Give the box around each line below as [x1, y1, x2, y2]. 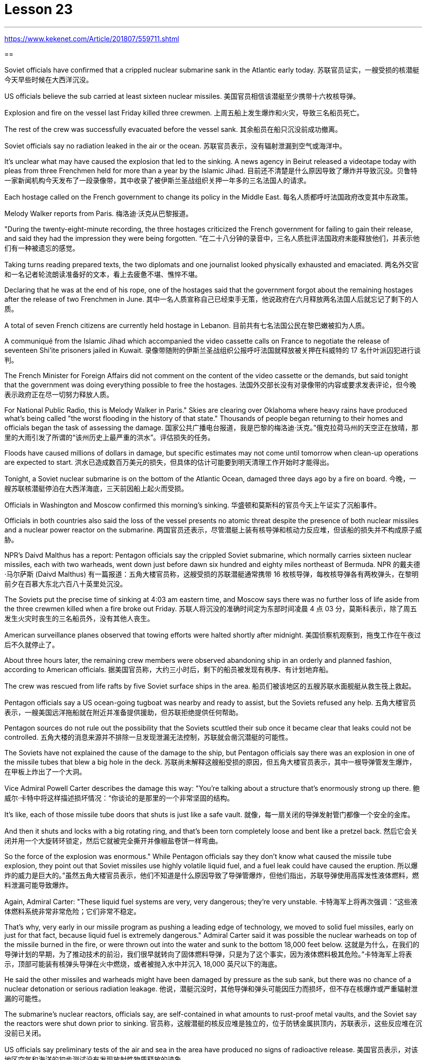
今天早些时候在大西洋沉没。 [4, 75, 93, 84]
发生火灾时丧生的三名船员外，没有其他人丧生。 [4, 614, 154, 622]
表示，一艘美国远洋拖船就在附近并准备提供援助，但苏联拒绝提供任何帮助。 [4, 708, 242, 716]
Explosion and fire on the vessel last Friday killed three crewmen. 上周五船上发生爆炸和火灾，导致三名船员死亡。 [4, 108, 364, 117]
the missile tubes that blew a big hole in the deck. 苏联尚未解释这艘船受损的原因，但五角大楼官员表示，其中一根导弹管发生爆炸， [4, 757, 416, 766]
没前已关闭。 [4, 1028, 45, 1037]
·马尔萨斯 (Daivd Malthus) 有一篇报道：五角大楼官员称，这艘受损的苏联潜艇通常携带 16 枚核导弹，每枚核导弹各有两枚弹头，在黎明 [4, 569, 419, 578]
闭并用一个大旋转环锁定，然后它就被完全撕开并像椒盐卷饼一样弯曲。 [4, 836, 222, 845]
